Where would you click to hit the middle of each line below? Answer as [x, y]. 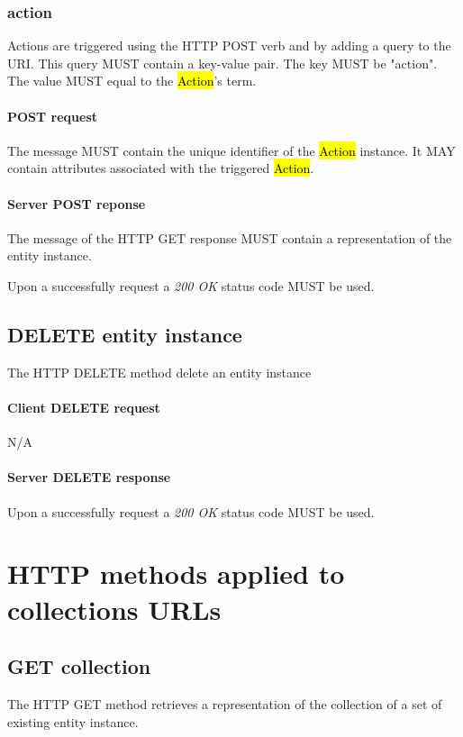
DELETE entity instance [125, 334]
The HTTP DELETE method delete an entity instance [159, 372]
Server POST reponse [77, 203]
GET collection [79, 666]
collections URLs [114, 609]
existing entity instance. [73, 721]
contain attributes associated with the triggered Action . [161, 168]
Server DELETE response [89, 477]
